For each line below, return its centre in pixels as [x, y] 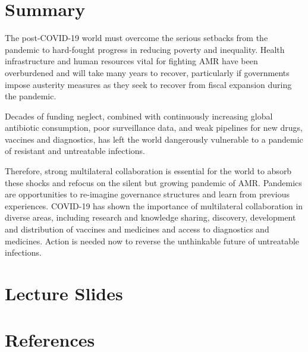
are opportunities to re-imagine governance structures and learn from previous [147, 194]
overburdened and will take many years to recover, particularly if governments [147, 72]
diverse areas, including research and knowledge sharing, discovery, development [150, 217]
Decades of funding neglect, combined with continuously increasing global [139, 116]
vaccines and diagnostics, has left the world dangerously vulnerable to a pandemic [154, 139]
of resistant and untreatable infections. [75, 151]
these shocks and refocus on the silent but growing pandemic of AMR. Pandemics [153, 182]
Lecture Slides [64, 293]
